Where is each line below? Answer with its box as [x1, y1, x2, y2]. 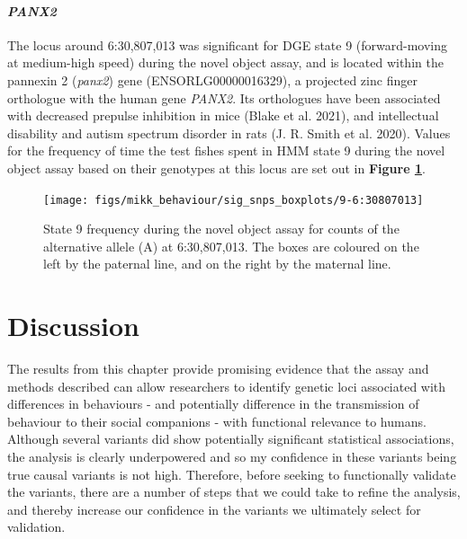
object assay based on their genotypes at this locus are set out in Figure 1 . [7, 158, 426, 177]
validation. [7, 517, 66, 536]
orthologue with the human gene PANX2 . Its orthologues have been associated [7, 88, 441, 107]
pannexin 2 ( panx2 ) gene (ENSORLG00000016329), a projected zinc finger [7, 70, 418, 89]
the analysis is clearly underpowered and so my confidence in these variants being [7, 447, 457, 466]
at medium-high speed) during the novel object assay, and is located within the [7, 53, 444, 72]
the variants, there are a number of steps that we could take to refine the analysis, [7, 482, 461, 501]
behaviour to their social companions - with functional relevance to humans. [7, 411, 427, 430]
